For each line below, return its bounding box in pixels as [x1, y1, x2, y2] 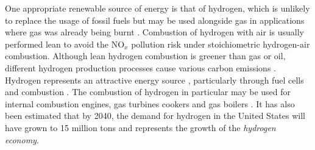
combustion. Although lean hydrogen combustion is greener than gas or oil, [5, 49, 286, 62]
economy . [5, 133, 39, 146]
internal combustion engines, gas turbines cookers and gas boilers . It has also [5, 97, 295, 110]
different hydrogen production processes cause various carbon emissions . [5, 61, 276, 74]
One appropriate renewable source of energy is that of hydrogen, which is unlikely [5, 2, 310, 14]
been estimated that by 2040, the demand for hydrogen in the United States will [5, 109, 305, 122]
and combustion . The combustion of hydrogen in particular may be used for [5, 85, 291, 98]
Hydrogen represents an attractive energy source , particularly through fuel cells [5, 73, 304, 86]
